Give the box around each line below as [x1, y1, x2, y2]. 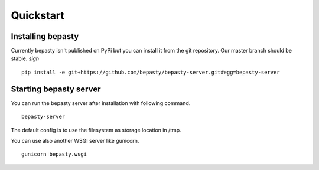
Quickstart [11, 9, 65, 22]
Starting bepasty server [11, 84, 101, 94]
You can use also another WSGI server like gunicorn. [11, 137, 139, 144]
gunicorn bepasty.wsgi [21, 151, 87, 158]
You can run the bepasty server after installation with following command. [11, 99, 191, 106]
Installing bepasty [11, 31, 79, 41]
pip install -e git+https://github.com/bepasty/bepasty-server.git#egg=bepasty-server [21, 68, 280, 76]
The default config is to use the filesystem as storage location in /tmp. [11, 126, 181, 133]
